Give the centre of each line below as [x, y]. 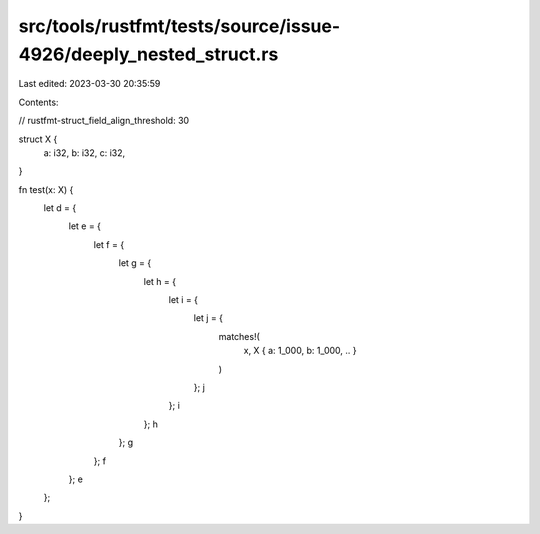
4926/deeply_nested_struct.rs [148, 54]
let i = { [183, 300]
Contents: [38, 102]
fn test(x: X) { [46, 189]
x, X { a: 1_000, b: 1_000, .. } [300, 351]
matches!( [239, 336]
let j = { [208, 318]
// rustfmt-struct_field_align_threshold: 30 [104, 121]
